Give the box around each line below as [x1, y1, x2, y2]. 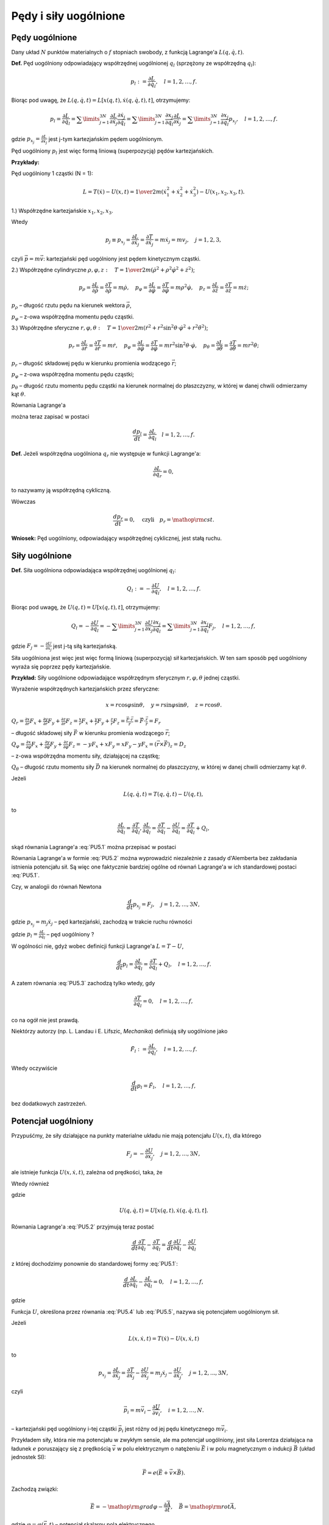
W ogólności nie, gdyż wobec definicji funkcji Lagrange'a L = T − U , [11, 942, 184, 950]
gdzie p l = [11, 930, 38, 939]
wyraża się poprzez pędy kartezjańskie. [11, 662, 111, 670]
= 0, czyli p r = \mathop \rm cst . [124, 516, 214, 525]
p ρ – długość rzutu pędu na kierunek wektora [11, 302, 125, 310]
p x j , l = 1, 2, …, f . [228, 116, 278, 125]
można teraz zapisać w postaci [11, 412, 90, 420]
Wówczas [11, 498, 36, 505]
